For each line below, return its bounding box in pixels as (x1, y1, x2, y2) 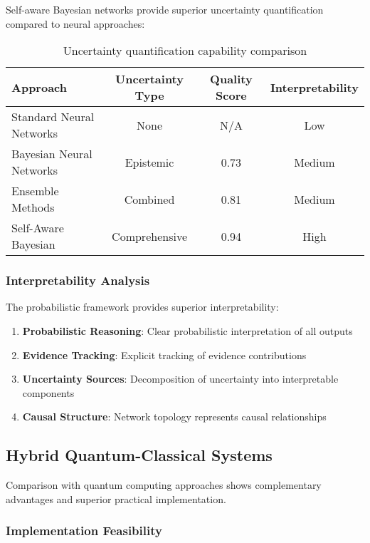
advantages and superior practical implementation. (6, 491, 226, 506)
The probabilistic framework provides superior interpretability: (6, 299, 279, 314)
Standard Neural (11, 108, 95, 125)
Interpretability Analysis (6, 271, 150, 289)
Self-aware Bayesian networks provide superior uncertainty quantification (6, 2, 324, 16)
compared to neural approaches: (6, 16, 145, 31)
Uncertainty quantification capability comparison (63, 42, 307, 59)
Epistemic (125, 153, 174, 170)
